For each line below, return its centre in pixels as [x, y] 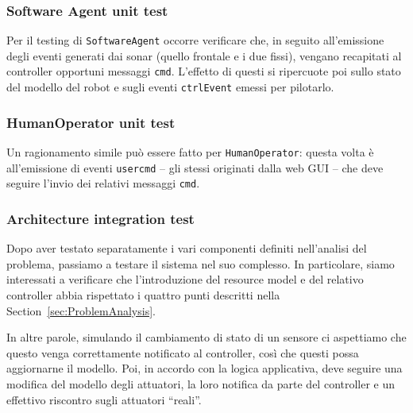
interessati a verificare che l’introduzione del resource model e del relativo [185, 279]
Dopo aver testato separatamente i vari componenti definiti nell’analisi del [187, 248]
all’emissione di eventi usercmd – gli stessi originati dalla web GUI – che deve [195, 167]
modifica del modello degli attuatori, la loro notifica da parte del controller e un [201, 383]
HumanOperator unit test [91, 122]
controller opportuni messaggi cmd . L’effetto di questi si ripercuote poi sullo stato [204, 71]
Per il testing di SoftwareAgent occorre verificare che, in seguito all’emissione [195, 40]
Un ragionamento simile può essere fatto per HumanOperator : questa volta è [190, 152]
